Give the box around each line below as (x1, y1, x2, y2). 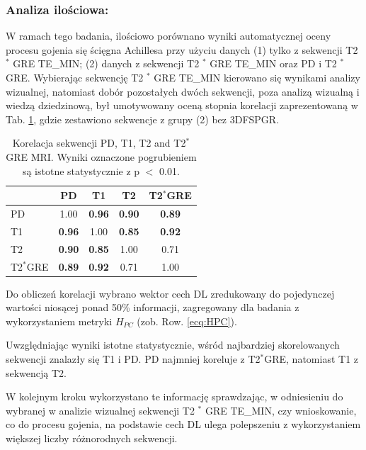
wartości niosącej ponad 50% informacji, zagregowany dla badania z (6, 300, 299, 315)
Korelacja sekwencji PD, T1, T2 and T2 (12, 135, 186, 150)
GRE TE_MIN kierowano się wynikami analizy (154, 70, 360, 84)
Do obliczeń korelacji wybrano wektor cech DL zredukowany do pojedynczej (6, 286, 335, 300)
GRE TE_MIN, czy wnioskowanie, (205, 403, 357, 417)
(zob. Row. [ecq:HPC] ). (137, 313, 237, 328)
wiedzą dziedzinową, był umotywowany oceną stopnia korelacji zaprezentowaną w (6, 98, 358, 113)
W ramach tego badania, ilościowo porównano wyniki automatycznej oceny (6, 28, 331, 43)
